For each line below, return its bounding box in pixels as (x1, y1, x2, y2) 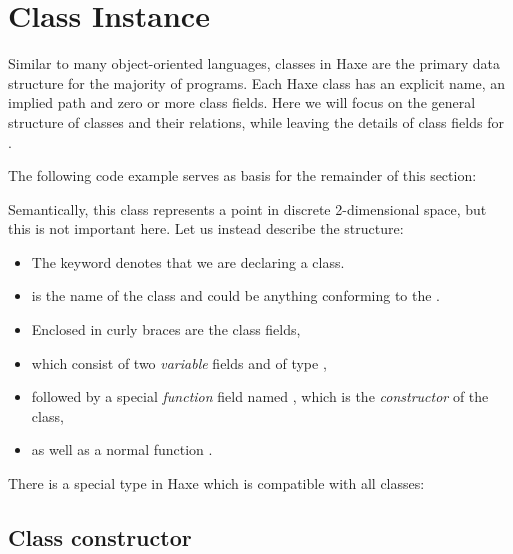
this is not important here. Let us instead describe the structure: (8, 218, 404, 239)
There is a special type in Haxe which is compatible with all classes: (8, 473, 425, 494)
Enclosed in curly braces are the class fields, (31, 319, 301, 340)
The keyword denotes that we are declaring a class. (31, 251, 345, 272)
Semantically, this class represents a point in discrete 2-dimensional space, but (8, 198, 487, 219)
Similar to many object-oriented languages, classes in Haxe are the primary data (8, 53, 501, 74)
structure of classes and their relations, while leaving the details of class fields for (8, 111, 504, 132)
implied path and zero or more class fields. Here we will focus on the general (8, 92, 476, 113)
